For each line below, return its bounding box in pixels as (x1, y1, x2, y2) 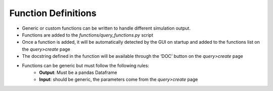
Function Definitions (9, 8, 97, 19)
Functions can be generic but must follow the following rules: (22, 62, 149, 68)
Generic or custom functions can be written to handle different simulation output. (22, 25, 191, 31)
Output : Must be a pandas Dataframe (39, 69, 117, 75)
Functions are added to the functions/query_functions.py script (22, 32, 154, 38)
